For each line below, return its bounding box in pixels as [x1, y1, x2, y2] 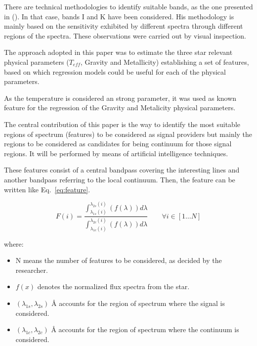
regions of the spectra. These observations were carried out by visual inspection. [4, 30, 246, 41]
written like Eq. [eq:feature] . [4, 184, 90, 194]
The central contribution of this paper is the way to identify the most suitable [4, 119, 240, 129]
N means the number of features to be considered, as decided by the [15, 255, 222, 265]
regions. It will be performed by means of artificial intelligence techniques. [4, 148, 228, 158]
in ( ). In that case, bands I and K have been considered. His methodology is [4, 11, 234, 21]
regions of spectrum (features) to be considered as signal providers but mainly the [4, 129, 253, 139]
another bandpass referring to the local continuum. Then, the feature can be [4, 174, 235, 184]
